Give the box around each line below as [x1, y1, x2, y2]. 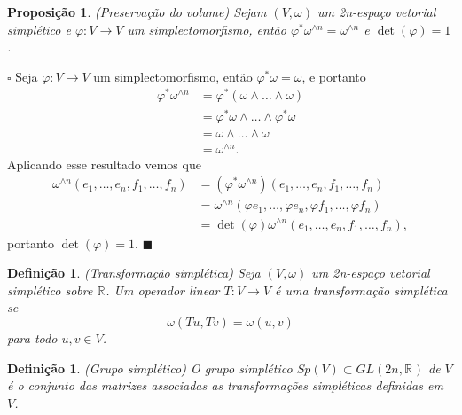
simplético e [7, 20, 71, 38]
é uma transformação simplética [275, 280, 448, 299]
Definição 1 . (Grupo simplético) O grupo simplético [7, 358, 293, 377]
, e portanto [301, 67, 366, 85]
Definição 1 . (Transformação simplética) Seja [7, 263, 261, 282]
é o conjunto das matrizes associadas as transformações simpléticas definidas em [7, 376, 443, 395]
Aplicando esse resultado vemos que [7, 154, 201, 173]
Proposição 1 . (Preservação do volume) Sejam [7, 3, 267, 20]
